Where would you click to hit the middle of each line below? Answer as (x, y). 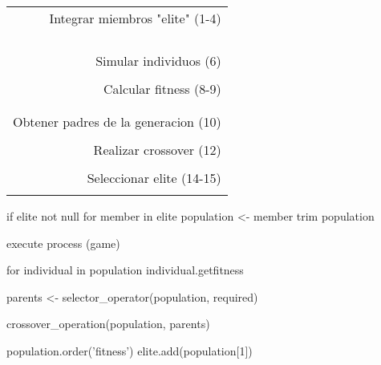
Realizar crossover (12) (157, 150)
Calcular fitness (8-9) (162, 89)
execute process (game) (63, 243)
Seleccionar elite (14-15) (154, 178)
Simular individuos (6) (158, 61)
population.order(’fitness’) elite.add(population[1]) (130, 350)
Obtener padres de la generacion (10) (117, 122)
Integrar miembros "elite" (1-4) (135, 18)
